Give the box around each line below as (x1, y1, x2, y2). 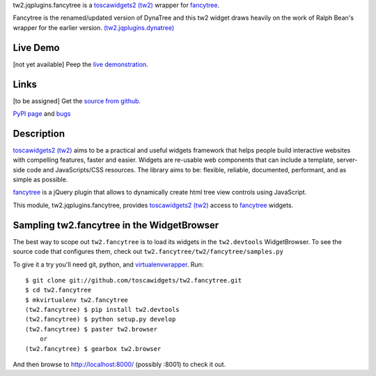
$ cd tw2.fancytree (25, 286, 92, 294)
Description (13, 128, 65, 140)
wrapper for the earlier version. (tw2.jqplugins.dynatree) (13, 23, 175, 31)
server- (336, 156, 358, 164)
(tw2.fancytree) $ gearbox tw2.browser (25, 345, 162, 352)
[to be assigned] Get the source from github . (13, 96, 141, 105)
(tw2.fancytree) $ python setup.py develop (25, 315, 176, 324)
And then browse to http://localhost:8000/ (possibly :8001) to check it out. (13, 360, 226, 369)
